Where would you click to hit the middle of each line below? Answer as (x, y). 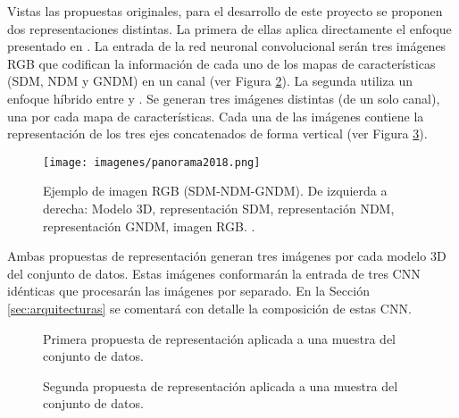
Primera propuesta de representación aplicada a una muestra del (219, 338)
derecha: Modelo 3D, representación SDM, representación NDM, (219, 208)
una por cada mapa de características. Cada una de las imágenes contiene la (216, 116)
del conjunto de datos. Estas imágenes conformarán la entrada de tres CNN (214, 273)
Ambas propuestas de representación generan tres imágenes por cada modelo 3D (227, 256)
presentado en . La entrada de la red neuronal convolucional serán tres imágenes (227, 46)
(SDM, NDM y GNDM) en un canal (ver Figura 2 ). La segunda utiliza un (210, 81)
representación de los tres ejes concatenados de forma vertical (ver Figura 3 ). (217, 134)
